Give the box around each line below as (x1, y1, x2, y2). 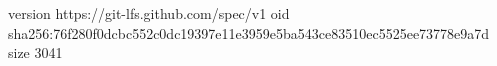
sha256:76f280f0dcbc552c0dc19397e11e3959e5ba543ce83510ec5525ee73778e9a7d (8, 22, 490, 43)
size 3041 (8, 42, 63, 63)
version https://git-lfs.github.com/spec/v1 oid (8, 3, 290, 23)
